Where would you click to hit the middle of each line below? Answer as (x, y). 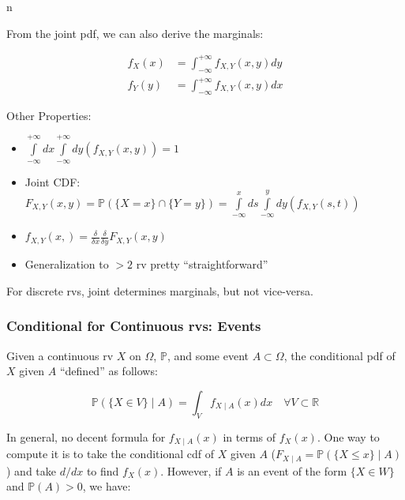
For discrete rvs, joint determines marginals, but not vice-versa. (160, 290)
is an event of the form (292, 470)
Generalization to (67, 264)
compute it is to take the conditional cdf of (110, 454)
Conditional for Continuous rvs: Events (134, 326)
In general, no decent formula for (86, 436)
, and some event (208, 355)
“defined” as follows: (109, 371)
